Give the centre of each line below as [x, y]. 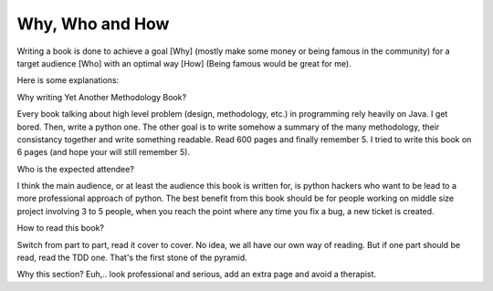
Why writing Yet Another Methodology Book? [102, 97]
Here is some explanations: [68, 80]
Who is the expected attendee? [75, 169]
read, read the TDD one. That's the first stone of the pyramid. [132, 258]
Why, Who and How [93, 24]
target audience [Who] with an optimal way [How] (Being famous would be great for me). [184, 63]
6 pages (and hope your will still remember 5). [104, 152]
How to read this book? [61, 228]
